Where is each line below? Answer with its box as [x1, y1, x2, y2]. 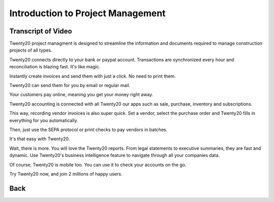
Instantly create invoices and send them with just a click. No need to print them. [9, 73, 176, 79]
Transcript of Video [9, 27, 72, 35]
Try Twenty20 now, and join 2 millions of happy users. [9, 171, 123, 177]
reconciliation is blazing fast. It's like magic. [9, 64, 101, 70]
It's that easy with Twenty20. [9, 136, 70, 142]
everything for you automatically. [9, 117, 79, 124]
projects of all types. [9, 47, 53, 53]
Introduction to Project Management [9, 8, 166, 19]
